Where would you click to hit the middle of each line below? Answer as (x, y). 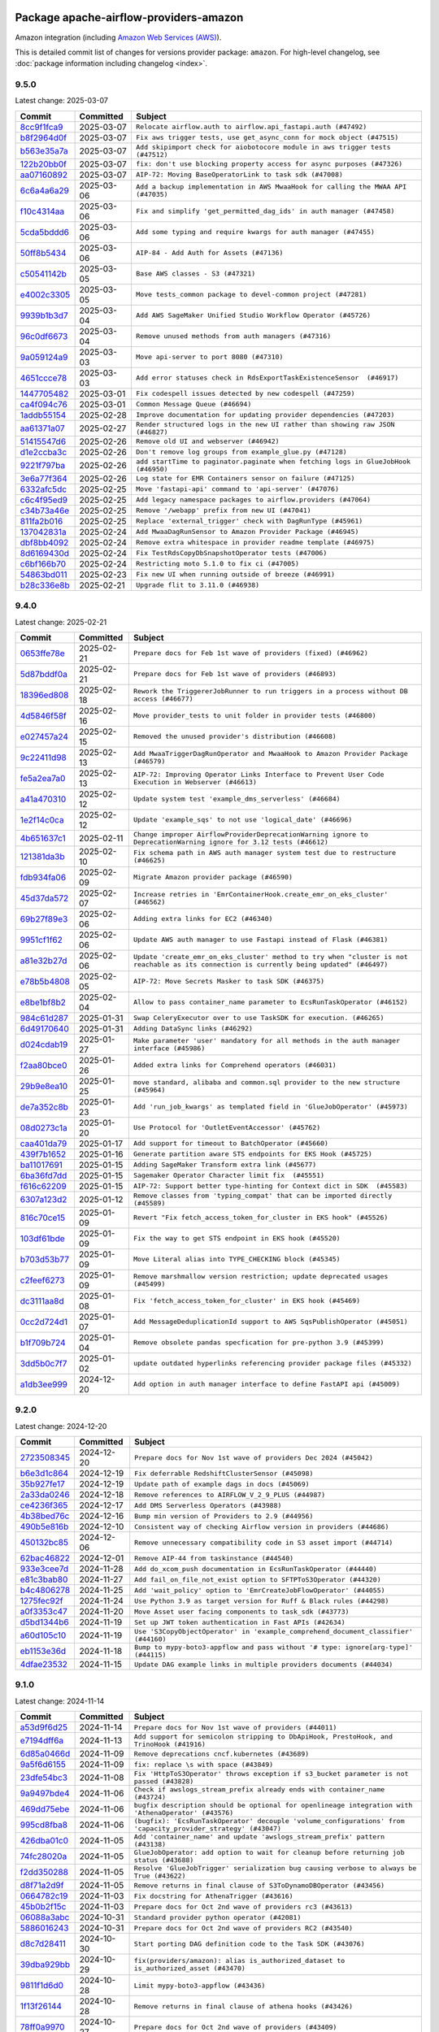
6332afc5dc (43, 489)
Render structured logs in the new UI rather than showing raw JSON (265, 424)
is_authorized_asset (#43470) (189, 1968)
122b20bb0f (43, 164)
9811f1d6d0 (42, 1986)
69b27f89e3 (44, 918)
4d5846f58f (43, 715)
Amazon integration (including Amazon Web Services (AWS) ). (118, 37)
